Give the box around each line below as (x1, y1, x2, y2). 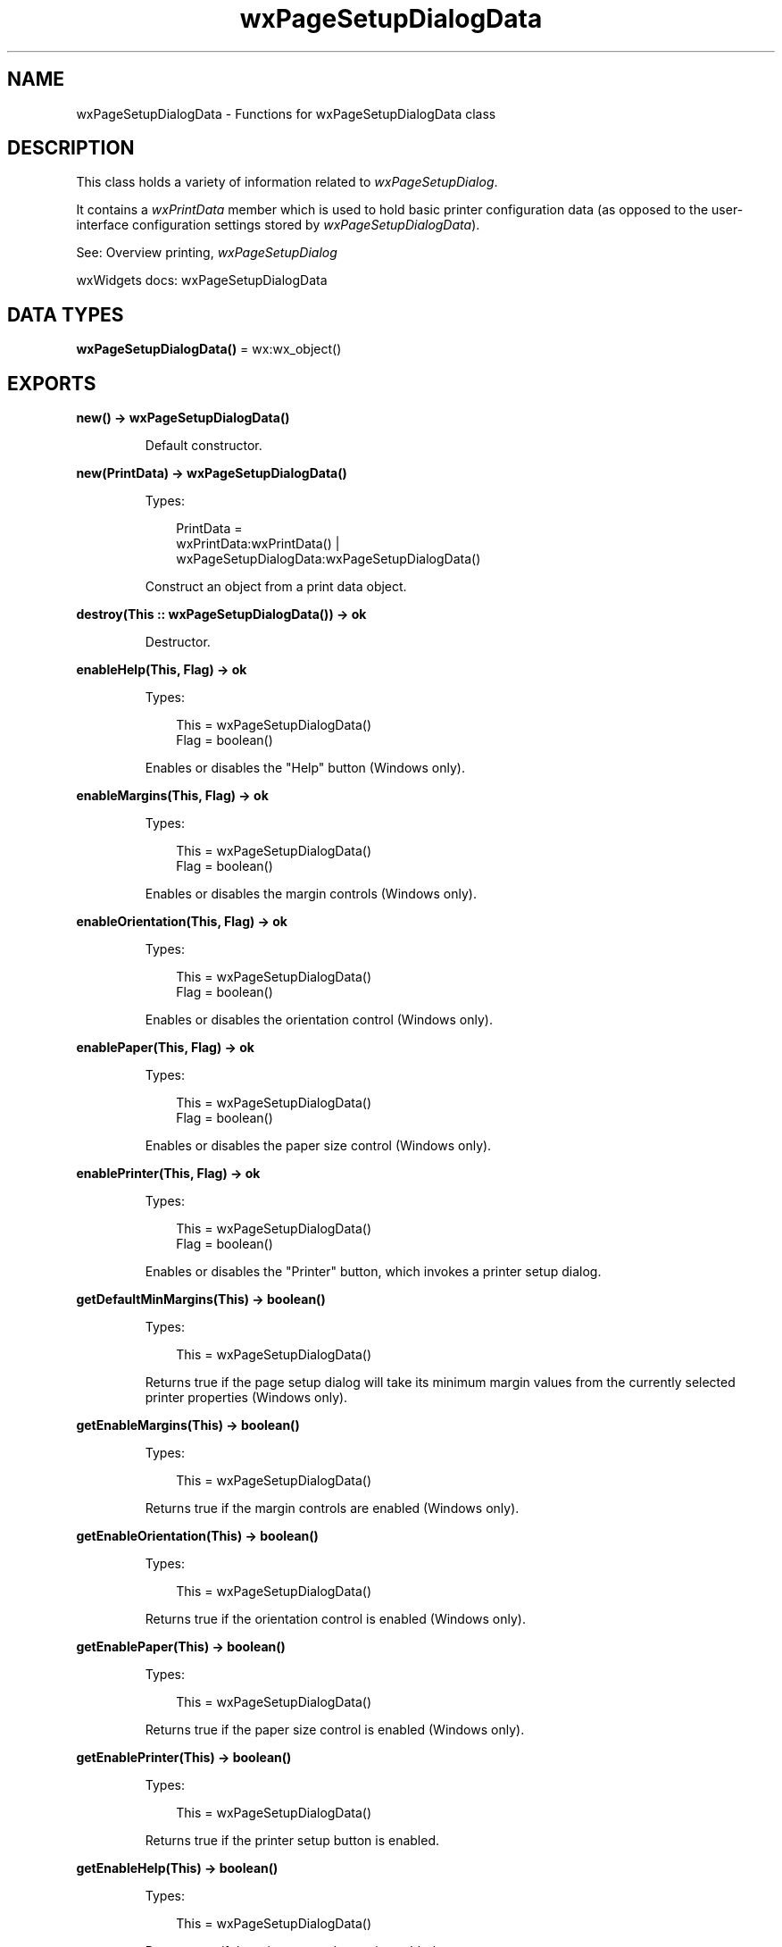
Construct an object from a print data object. (145, 579, 407, 595)
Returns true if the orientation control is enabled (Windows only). (145, 1611, 526, 1627)
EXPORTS (7, 372, 96, 395)
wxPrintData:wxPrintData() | (176, 536, 340, 552)
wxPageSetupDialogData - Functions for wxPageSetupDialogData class (76, 105, 496, 121)
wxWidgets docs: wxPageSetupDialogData (76, 272, 328, 288)
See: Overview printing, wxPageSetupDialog (76, 245, 337, 261)
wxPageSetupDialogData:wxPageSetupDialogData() (176, 551, 481, 567)
